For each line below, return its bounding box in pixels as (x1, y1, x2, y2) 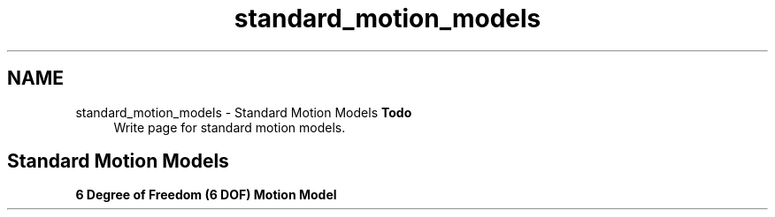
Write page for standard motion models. (113, 119, 346, 135)
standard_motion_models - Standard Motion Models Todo (75, 104, 412, 120)
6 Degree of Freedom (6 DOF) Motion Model (75, 187, 337, 203)
